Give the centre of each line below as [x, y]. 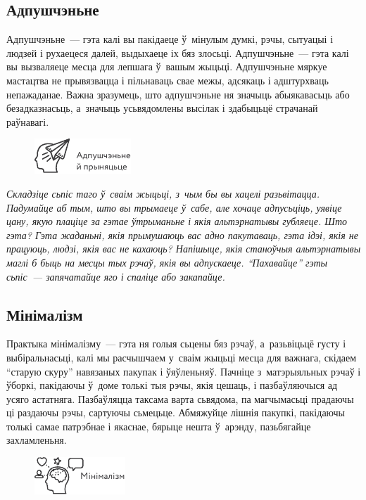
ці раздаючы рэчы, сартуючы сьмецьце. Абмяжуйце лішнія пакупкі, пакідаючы [176, 412]
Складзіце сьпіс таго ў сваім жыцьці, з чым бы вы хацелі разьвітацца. [163, 193]
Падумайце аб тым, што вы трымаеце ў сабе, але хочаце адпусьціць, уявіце [174, 207]
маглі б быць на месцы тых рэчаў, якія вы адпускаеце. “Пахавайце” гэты [167, 262]
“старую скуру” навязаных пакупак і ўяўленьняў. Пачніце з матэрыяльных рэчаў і [184, 371]
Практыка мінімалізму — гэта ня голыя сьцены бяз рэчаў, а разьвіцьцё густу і [176, 344]
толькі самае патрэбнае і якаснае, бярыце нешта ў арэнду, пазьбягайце [159, 426]
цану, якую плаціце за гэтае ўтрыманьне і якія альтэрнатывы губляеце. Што [177, 221]
